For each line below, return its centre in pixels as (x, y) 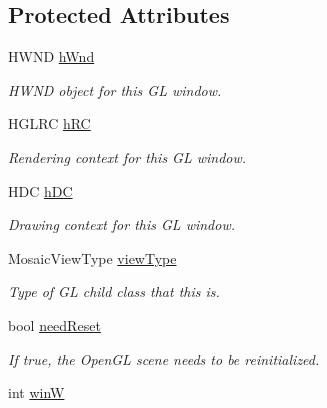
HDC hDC (40, 190)
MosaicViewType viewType (92, 257)
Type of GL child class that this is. (114, 291)
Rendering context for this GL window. (127, 156)
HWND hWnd (51, 56)
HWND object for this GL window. (115, 89)
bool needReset (54, 324)
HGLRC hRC (49, 123)
